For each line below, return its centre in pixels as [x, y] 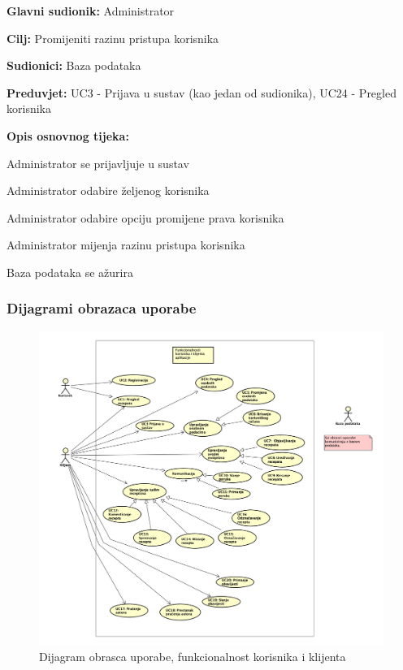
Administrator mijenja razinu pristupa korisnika [126, 245]
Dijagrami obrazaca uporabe [102, 308]
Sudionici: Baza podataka [74, 65]
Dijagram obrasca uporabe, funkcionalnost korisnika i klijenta [193, 657]
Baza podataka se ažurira [70, 272]
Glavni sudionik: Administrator [91, 11]
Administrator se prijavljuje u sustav [98, 163]
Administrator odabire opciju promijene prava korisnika [145, 217]
